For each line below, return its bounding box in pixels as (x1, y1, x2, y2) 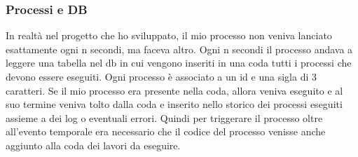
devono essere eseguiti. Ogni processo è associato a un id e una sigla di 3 (6, 69, 317, 83)
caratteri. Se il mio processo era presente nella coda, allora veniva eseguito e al (6, 83, 343, 97)
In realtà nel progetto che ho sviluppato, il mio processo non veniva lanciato (6, 28, 332, 43)
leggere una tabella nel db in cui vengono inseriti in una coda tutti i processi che (6, 55, 352, 70)
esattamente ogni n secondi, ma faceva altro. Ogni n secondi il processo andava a (6, 41, 353, 56)
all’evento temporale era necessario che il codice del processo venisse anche (6, 124, 326, 139)
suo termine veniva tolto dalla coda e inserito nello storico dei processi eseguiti (6, 97, 343, 111)
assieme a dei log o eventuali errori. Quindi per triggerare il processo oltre (6, 110, 323, 125)
